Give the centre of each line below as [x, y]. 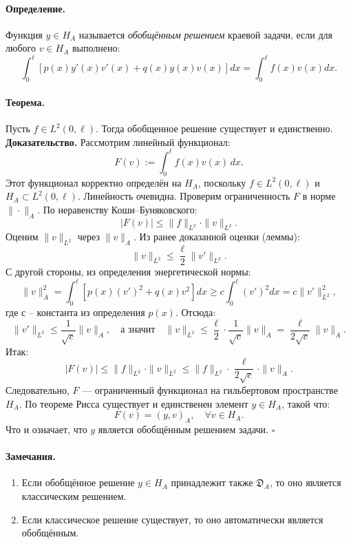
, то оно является [305, 482]
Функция [24, 34]
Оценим [22, 237]
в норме [319, 196]
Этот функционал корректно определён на [94, 182]
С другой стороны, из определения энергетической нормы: [128, 272]
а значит [138, 330]
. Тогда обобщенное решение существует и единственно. [214, 128]
